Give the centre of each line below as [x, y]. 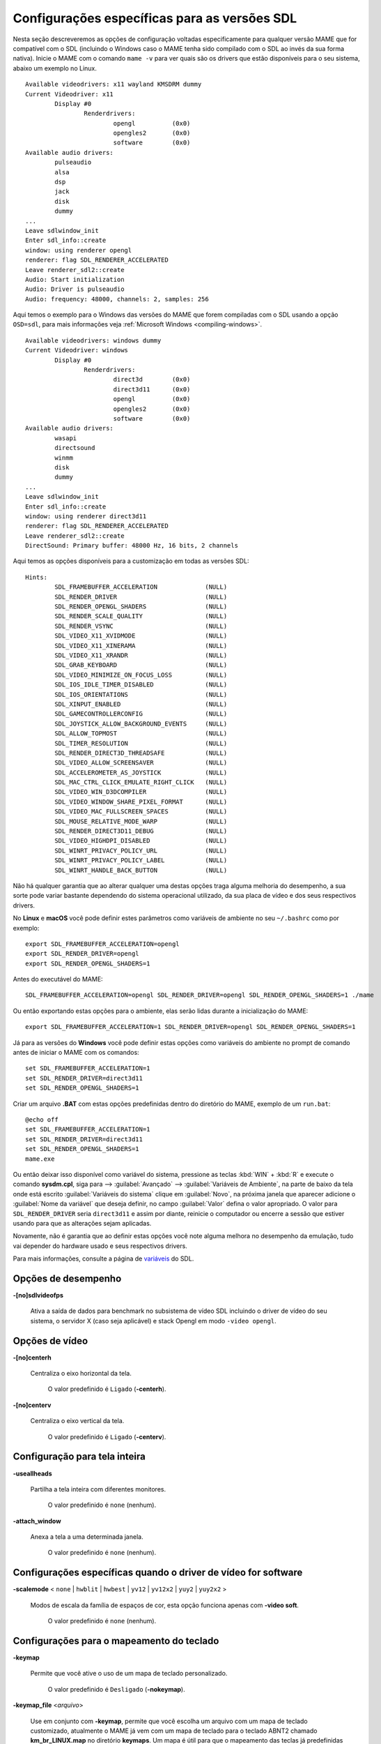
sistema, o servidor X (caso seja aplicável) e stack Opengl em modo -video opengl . [153, 1321]
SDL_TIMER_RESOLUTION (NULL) [141, 743]
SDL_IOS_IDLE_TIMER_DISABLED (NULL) [141, 685]
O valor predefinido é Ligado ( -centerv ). [107, 1436]
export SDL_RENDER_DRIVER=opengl [82, 954]
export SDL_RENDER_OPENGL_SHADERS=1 [88, 963]
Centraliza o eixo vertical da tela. [77, 1421]
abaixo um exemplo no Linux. [55, 68]
